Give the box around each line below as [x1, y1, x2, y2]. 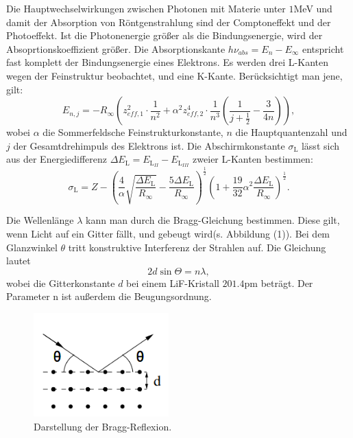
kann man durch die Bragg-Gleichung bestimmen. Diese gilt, [86, 213, 340, 227]
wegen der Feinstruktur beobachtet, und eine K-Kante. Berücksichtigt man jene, [6, 68, 343, 82]
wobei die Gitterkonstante [6, 275, 115, 290]
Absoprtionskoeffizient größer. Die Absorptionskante [6, 41, 226, 56]
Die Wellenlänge [6, 213, 74, 227]
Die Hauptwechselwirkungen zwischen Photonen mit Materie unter [6, 1, 286, 15]
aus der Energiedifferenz [6, 152, 107, 166]
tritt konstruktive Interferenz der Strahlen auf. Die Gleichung [68, 240, 326, 254]
